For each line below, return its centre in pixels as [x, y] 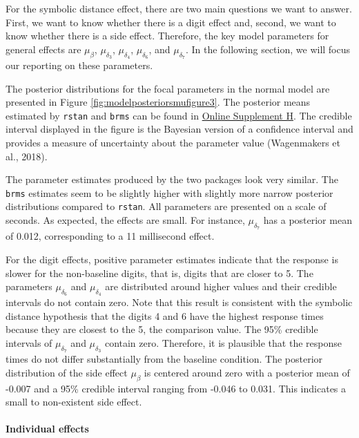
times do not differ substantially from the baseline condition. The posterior [164, 359]
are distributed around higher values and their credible [221, 286]
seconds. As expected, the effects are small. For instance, [125, 220]
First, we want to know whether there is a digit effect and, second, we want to [171, 22]
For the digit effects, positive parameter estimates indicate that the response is [172, 259]
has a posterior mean [308, 220]
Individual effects [47, 429]
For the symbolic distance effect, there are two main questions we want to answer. [179, 8]
